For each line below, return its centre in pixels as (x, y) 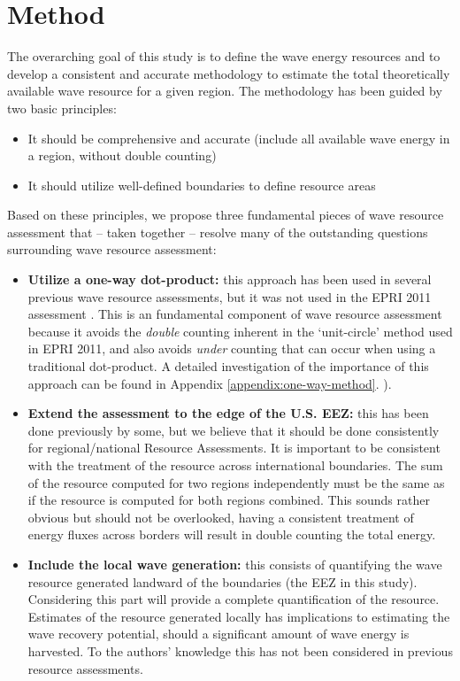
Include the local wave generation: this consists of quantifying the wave (235, 564)
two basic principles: (62, 108)
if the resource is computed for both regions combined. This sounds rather (229, 500)
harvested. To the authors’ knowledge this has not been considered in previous (240, 650)
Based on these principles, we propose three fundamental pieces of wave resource (226, 215)
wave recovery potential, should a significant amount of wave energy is (218, 634)
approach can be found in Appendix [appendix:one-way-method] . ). (210, 383)
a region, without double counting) (122, 155)
